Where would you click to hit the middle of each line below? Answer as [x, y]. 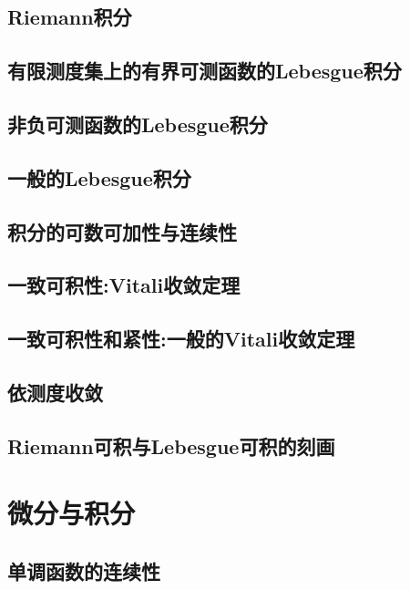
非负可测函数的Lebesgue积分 [138, 124]
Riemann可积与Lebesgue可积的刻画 [171, 445]
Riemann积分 [70, 17]
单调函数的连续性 [84, 570]
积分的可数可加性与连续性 [122, 231]
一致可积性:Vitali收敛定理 [124, 285]
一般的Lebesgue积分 [99, 177]
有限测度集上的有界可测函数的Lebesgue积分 [205, 71]
